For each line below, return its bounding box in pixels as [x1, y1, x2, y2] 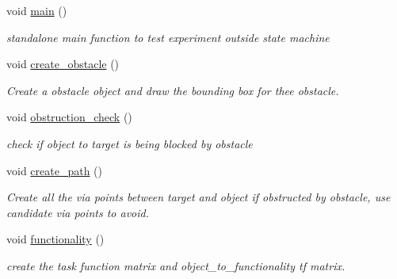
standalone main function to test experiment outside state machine [6, 29, 330, 45]
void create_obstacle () [6, 55, 120, 72]
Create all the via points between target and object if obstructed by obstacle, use [6, 189, 391, 205]
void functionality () [6, 231, 105, 247]
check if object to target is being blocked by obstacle [6, 135, 253, 151]
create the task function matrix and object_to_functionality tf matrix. [6, 257, 345, 273]
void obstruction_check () [6, 109, 132, 125]
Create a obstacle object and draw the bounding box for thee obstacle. [6, 82, 339, 98]
